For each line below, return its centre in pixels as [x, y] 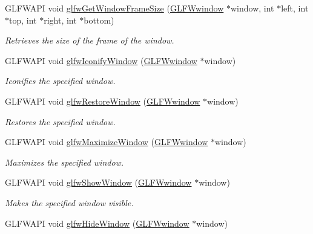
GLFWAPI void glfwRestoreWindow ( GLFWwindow [103, 101]
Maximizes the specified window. [64, 162]
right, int [60, 20]
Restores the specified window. [60, 121]
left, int [295, 8]
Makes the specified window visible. [69, 202]
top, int [23, 20]
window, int [252, 8]
